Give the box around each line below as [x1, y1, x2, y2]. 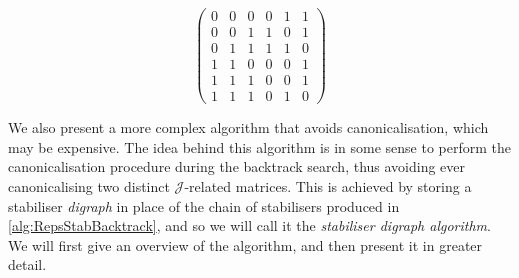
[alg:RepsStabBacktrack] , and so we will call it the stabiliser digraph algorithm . [8, 215, 491, 236]
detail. [8, 254, 47, 275]
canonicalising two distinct [8, 176, 170, 197]
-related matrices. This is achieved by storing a [184, 176, 472, 197]
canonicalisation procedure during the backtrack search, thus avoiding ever [8, 156, 466, 177]
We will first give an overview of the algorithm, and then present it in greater [8, 234, 483, 255]
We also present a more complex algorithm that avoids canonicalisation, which [8, 117, 489, 138]
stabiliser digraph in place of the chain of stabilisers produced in [8, 195, 400, 216]
